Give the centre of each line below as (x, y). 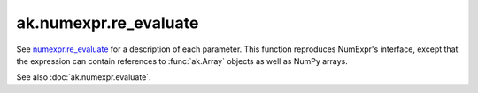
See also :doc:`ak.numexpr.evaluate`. (84, 77)
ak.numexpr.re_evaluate (108, 23)
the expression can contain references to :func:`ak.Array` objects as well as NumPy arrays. (182, 61)
